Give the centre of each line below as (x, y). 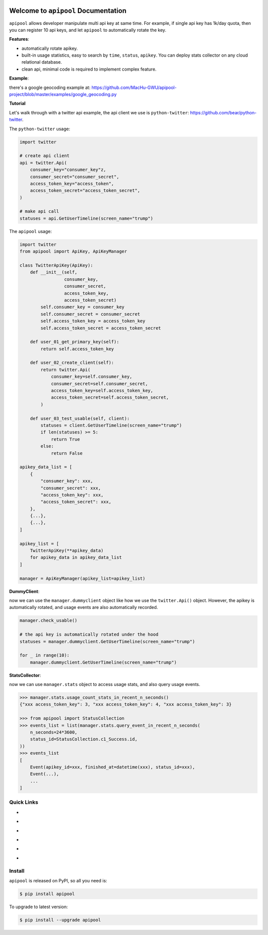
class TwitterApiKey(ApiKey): (56, 265)
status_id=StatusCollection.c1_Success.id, (84, 739)
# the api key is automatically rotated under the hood (89, 635)
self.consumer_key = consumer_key (82, 307)
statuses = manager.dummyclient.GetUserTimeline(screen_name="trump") (107, 641)
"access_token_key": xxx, (72, 495)
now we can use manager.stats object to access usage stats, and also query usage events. (105, 684)
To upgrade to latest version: (38, 907)
